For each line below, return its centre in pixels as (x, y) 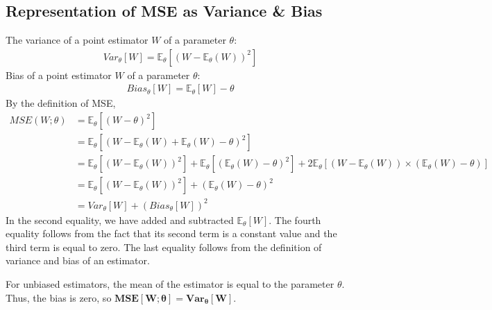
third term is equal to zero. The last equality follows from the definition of (164, 247)
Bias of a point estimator (59, 75)
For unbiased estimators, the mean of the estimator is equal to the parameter (170, 284)
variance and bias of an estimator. (78, 260)
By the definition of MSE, (61, 103)
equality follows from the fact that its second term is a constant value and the (171, 233)
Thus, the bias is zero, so (59, 297)
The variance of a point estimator (77, 40)
